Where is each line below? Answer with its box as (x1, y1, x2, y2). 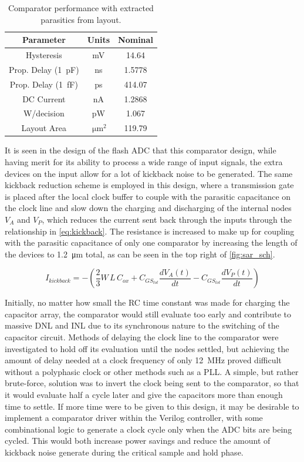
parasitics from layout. (40, 13, 121, 25)
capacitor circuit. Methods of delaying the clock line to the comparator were (5, 331, 279, 343)
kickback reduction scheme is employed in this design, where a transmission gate (5, 179, 294, 191)
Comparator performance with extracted (8, 2, 154, 14)
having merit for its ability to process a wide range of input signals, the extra (5, 155, 283, 168)
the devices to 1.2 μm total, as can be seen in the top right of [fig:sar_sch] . (5, 247, 275, 260)
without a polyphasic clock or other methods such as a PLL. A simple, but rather (5, 365, 299, 377)
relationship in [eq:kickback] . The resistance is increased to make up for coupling (5, 225, 295, 237)
